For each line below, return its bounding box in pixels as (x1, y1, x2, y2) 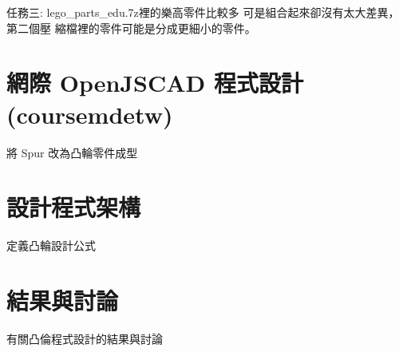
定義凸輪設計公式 (6, 237, 96, 254)
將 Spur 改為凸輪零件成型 (6, 144, 138, 160)
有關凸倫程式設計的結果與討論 (6, 330, 163, 346)
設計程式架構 (6, 191, 141, 223)
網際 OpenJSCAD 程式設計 (6, 66, 303, 99)
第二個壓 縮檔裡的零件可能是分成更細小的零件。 (6, 19, 256, 36)
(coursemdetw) (6, 97, 173, 130)
